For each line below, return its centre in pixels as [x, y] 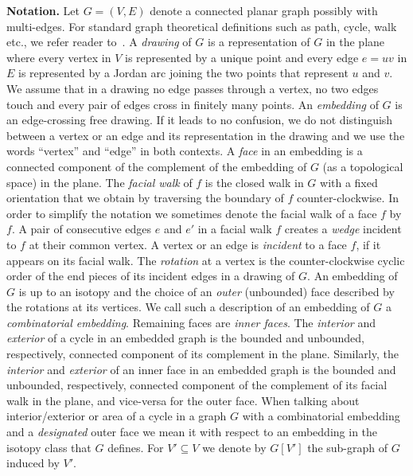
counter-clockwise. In [347, 198]
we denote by [234, 447]
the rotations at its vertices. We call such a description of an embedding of [188, 307]
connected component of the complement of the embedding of [157, 166]
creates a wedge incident [343, 229]
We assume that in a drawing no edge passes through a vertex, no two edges [193, 88]
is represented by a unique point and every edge [242, 57]
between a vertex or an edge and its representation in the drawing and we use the [206, 135]
